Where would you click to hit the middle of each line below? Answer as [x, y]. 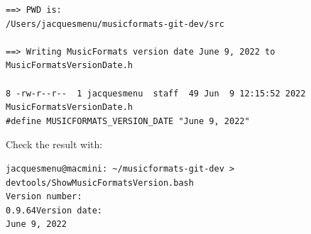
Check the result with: [54, 144]
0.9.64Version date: [54, 210]
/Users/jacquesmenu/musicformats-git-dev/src [115, 24]
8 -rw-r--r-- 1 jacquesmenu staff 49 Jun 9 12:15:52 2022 [156, 93]
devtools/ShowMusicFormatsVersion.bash [100, 183]
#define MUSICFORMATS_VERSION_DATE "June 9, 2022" [128, 121]
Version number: [44, 197]
